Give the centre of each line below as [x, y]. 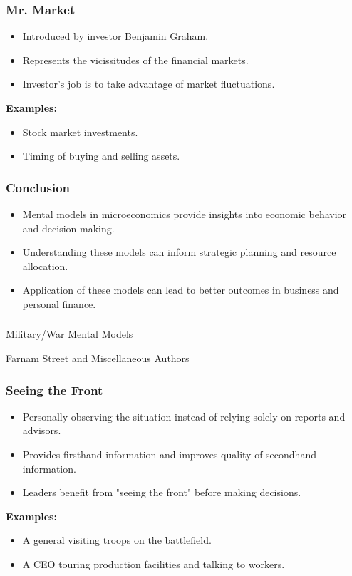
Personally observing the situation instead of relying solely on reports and [184, 416]
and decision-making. [68, 228]
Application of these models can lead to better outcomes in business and [181, 290]
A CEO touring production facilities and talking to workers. [154, 564]
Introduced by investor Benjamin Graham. [115, 36]
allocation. [45, 266]
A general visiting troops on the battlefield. [117, 540]
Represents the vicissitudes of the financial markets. [135, 60]
